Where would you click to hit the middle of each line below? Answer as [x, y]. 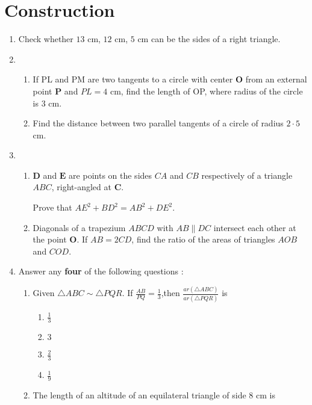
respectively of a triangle [247, 175]
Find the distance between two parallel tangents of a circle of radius [158, 123]
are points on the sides [111, 175]
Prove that [52, 207]
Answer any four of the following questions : [101, 271]
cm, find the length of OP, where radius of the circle [206, 91]
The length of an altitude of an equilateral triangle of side [139, 395]
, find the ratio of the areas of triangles [203, 239]
